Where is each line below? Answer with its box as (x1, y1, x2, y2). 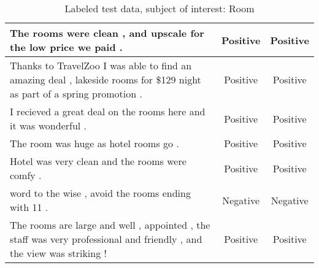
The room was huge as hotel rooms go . (10, 136, 179, 150)
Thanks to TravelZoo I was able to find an (10, 58, 192, 72)
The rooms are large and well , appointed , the (10, 218, 210, 232)
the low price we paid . (10, 40, 123, 54)
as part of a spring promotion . (10, 86, 142, 101)
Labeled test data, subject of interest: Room (64, 1, 255, 15)
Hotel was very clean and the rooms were (10, 154, 186, 168)
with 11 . (10, 200, 48, 214)
